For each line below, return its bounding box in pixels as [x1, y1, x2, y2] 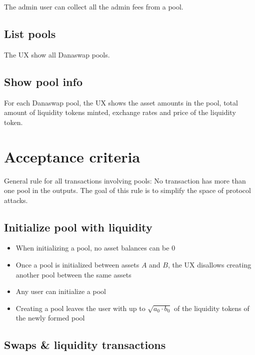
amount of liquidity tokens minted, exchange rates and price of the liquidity [4, 107, 236, 117]
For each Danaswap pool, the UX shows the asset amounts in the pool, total [4, 97, 238, 107]
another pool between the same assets [15, 269, 131, 279]
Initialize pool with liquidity [4, 219, 152, 234]
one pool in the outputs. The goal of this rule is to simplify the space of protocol [4, 185, 251, 195]
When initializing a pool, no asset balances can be [15, 242, 169, 253]
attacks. [4, 194, 28, 205]
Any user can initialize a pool [15, 286, 106, 296]
